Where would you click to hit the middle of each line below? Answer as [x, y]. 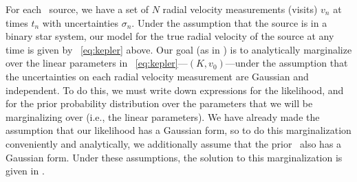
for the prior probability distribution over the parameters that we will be [159, 103]
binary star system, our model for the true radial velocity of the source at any [170, 36]
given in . [25, 171]
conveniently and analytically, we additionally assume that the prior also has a [174, 143]
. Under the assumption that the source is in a [229, 22]
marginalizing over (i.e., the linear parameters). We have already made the [163, 116]
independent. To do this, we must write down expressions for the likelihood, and [175, 90]
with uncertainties [80, 22]
